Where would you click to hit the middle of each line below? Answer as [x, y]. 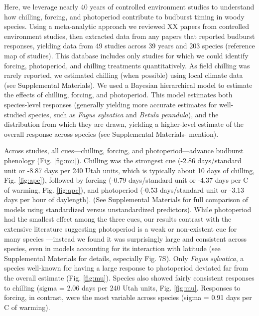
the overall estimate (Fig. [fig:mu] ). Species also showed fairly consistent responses [129, 278]
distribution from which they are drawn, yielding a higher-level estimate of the [124, 124]
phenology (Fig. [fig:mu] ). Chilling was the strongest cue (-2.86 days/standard [123, 160]
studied [15, 114]
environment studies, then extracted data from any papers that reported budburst [129, 36]
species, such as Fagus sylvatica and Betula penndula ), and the [124, 114]
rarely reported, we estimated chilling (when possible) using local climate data [124, 75]
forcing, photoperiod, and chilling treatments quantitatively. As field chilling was [127, 65]
